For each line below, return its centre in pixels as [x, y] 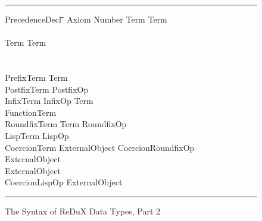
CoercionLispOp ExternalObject [64, 182]
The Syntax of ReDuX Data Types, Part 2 [83, 211]
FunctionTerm [31, 112]
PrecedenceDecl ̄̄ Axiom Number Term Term [86, 19]
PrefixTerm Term [36, 77]
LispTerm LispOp [37, 135]
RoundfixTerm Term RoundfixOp [66, 124]
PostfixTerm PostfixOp [47, 89]
